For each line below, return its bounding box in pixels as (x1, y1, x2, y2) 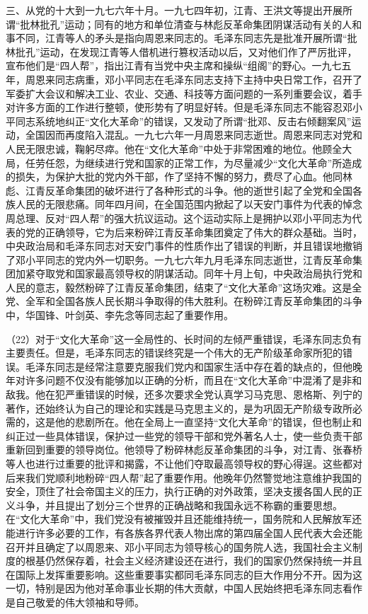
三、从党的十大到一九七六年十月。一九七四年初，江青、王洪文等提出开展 (6, 3, 343, 17)
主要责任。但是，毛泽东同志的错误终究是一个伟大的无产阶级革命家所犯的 (6, 345, 343, 360)
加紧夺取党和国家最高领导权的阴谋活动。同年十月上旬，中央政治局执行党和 (15, 266, 362, 281)
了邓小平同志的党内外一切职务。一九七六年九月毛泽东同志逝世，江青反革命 (6, 252, 352, 267)
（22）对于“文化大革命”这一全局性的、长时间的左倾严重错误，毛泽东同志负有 (6, 331, 362, 346)
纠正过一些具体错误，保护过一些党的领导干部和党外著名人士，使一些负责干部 (6, 428, 362, 443)
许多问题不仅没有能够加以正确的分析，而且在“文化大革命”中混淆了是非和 (25, 373, 362, 388)
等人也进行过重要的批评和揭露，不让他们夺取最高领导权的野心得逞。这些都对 (6, 456, 362, 470)
